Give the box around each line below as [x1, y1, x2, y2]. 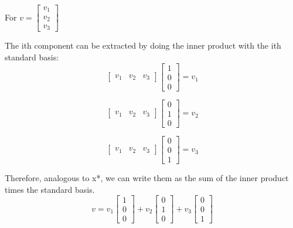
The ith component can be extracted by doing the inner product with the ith [5, 39, 281, 52]
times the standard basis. [5, 183, 95, 195]
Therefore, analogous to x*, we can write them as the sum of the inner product [5, 171, 289, 183]
